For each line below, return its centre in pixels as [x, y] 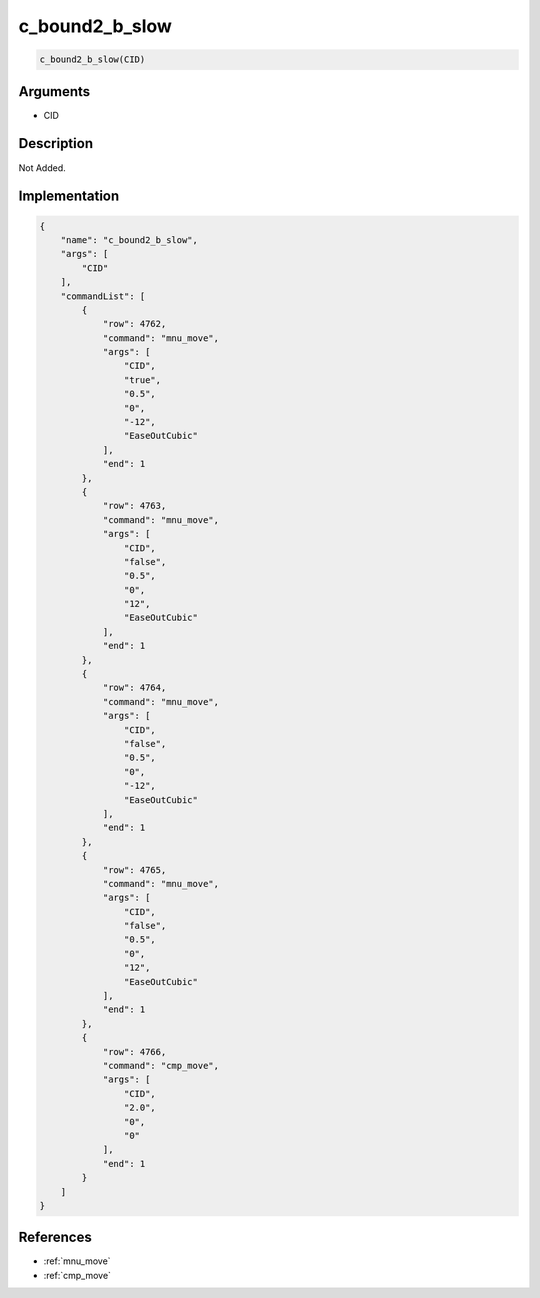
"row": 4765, [134, 869]
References [55, 1237]
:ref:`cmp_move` [77, 1275]
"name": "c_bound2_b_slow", [129, 239]
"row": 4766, [134, 1051]
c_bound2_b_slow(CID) [92, 59]
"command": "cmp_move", [161, 1065]
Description [56, 143]
